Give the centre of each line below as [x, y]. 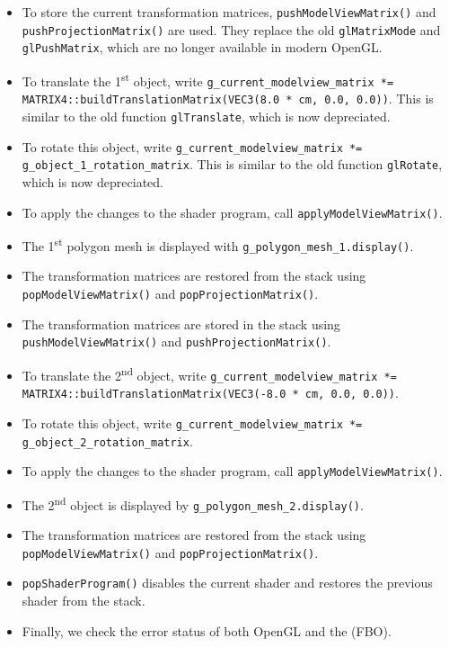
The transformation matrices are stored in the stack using [181, 323]
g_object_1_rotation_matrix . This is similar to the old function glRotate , [232, 164]
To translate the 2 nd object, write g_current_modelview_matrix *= [209, 373]
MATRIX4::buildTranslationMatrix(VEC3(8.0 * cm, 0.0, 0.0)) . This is [228, 99]
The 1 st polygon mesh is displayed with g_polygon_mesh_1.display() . [218, 244]
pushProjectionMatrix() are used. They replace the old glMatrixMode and [231, 29]
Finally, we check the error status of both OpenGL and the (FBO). [207, 630]
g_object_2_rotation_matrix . [107, 440]
